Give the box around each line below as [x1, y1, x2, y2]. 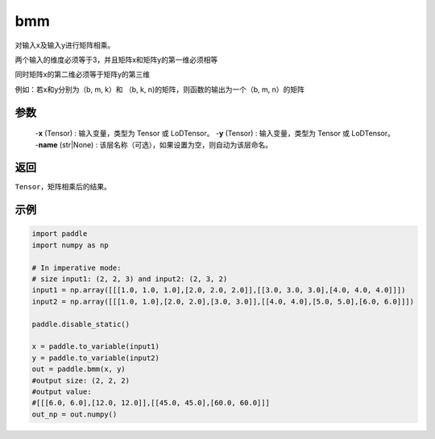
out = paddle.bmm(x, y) [31, 365, 126, 374]
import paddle [31, 230, 88, 238]
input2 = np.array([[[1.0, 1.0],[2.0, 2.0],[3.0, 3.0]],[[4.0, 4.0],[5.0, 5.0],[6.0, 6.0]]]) [31, 296, 415, 306]
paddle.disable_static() [31, 319, 130, 329]
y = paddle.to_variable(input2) [31, 353, 160, 362]
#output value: [31, 387, 92, 396]
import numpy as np [31, 240, 109, 250]
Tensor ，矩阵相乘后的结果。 [14, 182, 112, 192]
